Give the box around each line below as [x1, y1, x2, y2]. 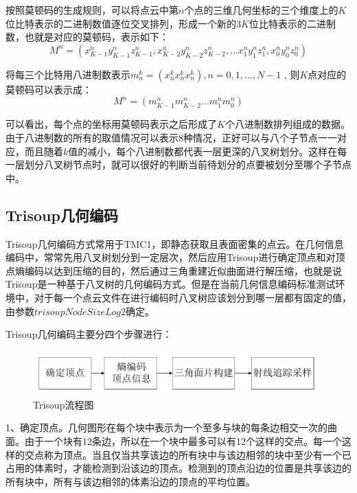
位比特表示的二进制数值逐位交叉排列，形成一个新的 [5, 16, 236, 30]
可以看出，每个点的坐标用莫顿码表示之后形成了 [5, 117, 217, 131]
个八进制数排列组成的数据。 [224, 117, 350, 131]
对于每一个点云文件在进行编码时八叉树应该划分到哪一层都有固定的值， [34, 290, 352, 304]
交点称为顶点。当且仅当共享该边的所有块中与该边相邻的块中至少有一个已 [24, 447, 352, 461]
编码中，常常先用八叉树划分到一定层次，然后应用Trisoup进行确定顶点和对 [5, 250, 336, 264]
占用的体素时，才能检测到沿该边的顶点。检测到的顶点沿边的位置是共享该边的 [5, 461, 352, 475]
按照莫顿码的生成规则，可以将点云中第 [5, 3, 178, 16]
